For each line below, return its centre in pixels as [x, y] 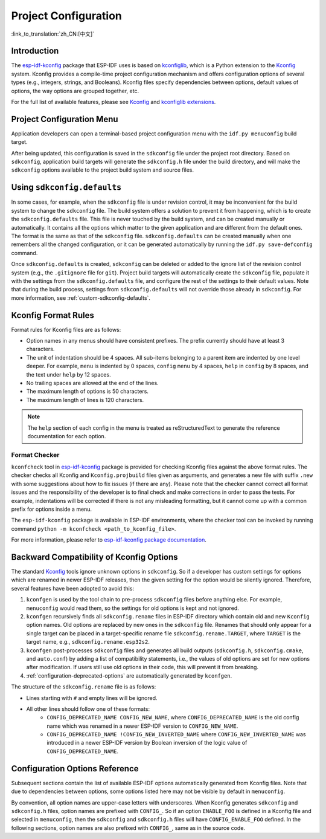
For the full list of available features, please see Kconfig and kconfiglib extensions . [113, 102]
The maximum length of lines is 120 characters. [85, 400]
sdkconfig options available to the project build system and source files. [103, 170]
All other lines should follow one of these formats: [88, 709]
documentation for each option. [67, 436]
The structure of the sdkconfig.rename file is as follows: [84, 687]
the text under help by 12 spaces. [69, 374]
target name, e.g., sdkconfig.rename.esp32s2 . [88, 642]
